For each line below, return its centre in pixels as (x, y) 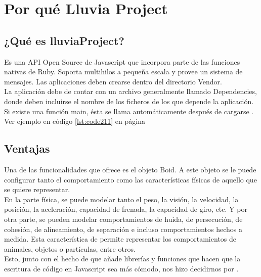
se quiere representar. (37, 189)
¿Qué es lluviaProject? (64, 40)
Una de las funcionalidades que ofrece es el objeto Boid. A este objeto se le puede (130, 169)
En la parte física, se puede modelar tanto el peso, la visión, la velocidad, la (121, 199)
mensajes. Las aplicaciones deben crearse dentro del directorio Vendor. (113, 81)
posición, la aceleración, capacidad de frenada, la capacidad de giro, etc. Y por (126, 209)
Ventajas (27, 148)
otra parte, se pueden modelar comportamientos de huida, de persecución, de (123, 219)
